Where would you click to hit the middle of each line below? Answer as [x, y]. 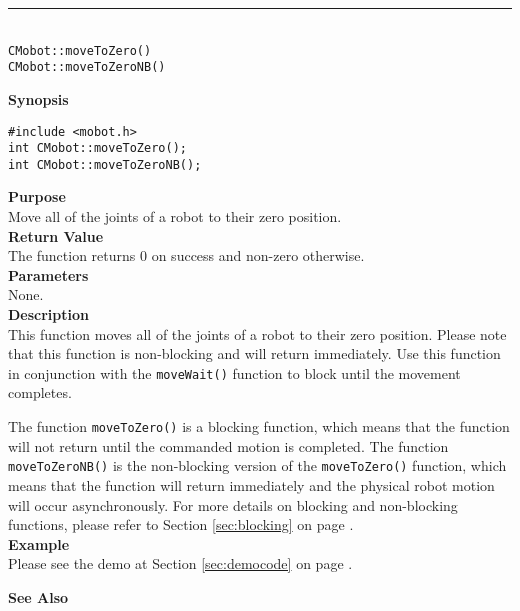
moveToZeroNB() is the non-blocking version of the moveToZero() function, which [257, 465]
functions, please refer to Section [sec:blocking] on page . [181, 524]
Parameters [48, 274]
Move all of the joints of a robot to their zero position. [175, 216]
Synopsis [38, 98]
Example [39, 543]
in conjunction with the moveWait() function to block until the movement [234, 372]
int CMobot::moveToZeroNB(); [105, 164]
